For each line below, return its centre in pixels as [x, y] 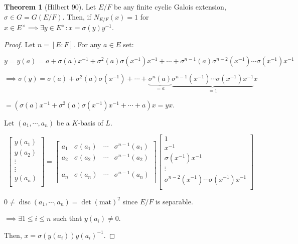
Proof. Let [20, 44]
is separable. [174, 201]
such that [68, 218]
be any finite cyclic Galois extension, [170, 7]
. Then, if [77, 16]
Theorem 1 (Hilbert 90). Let [50, 7]
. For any [87, 44]
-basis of [91, 122]
